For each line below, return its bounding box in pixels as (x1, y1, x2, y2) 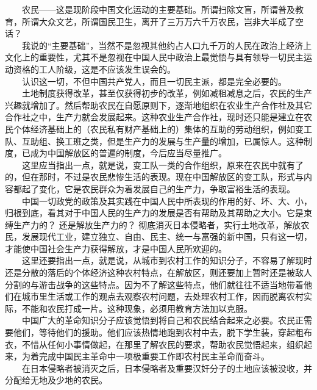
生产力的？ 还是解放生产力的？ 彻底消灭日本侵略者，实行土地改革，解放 (13, 218, 301, 231)
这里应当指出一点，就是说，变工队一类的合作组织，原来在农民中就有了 (21, 158, 304, 171)
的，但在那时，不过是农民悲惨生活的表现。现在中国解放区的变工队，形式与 (5, 170, 304, 183)
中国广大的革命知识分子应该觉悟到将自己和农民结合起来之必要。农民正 (21, 314, 304, 327)
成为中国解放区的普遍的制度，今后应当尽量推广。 (30, 146, 227, 159)
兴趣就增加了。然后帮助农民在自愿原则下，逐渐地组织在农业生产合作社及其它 (5, 98, 312, 111)
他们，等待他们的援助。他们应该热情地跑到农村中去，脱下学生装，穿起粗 (13, 326, 304, 339)
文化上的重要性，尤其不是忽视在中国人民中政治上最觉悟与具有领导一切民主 (5, 51, 304, 63)
